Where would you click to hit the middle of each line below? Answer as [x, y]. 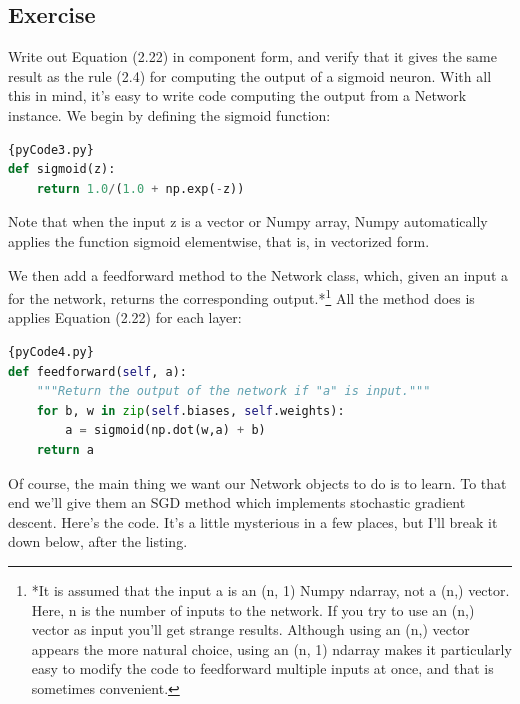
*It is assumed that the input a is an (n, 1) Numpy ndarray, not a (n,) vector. [270, 589]
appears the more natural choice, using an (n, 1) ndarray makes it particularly [271, 648]
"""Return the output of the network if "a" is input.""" [233, 391]
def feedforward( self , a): [97, 371]
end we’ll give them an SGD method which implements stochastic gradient [237, 502]
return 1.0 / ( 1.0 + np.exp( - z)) [140, 188]
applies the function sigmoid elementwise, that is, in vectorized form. [219, 240]
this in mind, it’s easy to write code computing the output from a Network [237, 95]
